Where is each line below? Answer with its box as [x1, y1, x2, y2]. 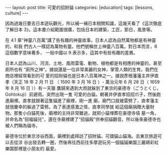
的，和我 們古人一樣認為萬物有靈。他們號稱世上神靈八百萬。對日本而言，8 [5, 43, 158, 49]
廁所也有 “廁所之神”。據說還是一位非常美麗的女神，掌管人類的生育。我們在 [5, 66, 159, 72]
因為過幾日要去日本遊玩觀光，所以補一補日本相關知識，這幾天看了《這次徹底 [5, 20, 162, 26]
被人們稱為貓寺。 [5, 123, 40, 128]
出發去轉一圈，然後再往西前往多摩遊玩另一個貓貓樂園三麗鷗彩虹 [28, 140, 159, 145]
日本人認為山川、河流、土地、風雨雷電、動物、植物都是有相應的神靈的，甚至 [5, 60, 162, 66]
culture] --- [5, 10, 29, 16]
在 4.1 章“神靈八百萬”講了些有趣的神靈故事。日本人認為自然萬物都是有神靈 [5, 37, 157, 43]
